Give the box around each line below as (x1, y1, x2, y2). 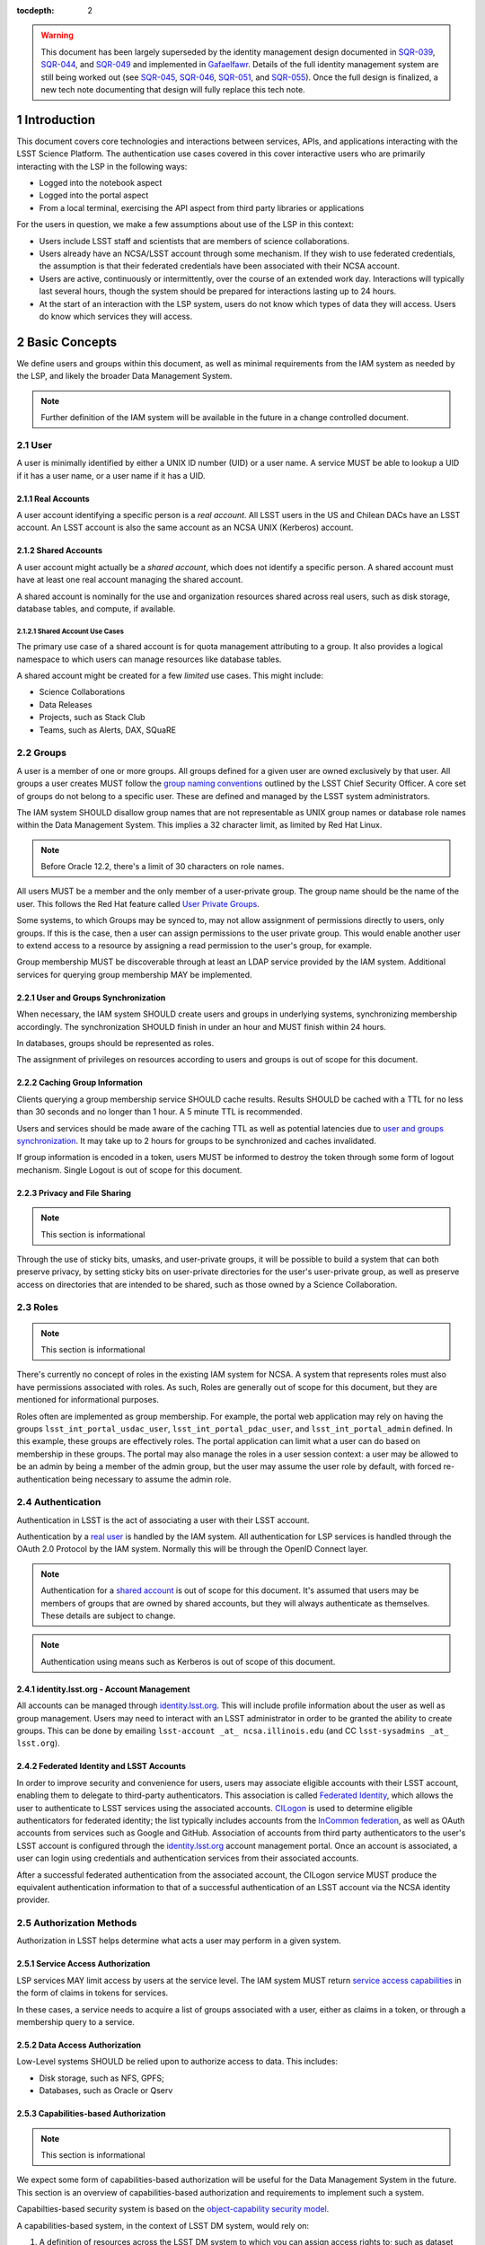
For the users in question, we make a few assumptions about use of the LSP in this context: (16, 219, 355, 230)
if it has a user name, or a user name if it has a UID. (16, 470, 206, 480)
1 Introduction (16, 112, 96, 128)
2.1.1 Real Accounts (16, 493, 90, 504)
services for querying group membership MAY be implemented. (16, 969, 252, 980)
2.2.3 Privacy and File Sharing (16, 1187, 132, 1198)
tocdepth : (16, 5, 55, 15)
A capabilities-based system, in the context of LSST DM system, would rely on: (16, 2220, 310, 2231)
